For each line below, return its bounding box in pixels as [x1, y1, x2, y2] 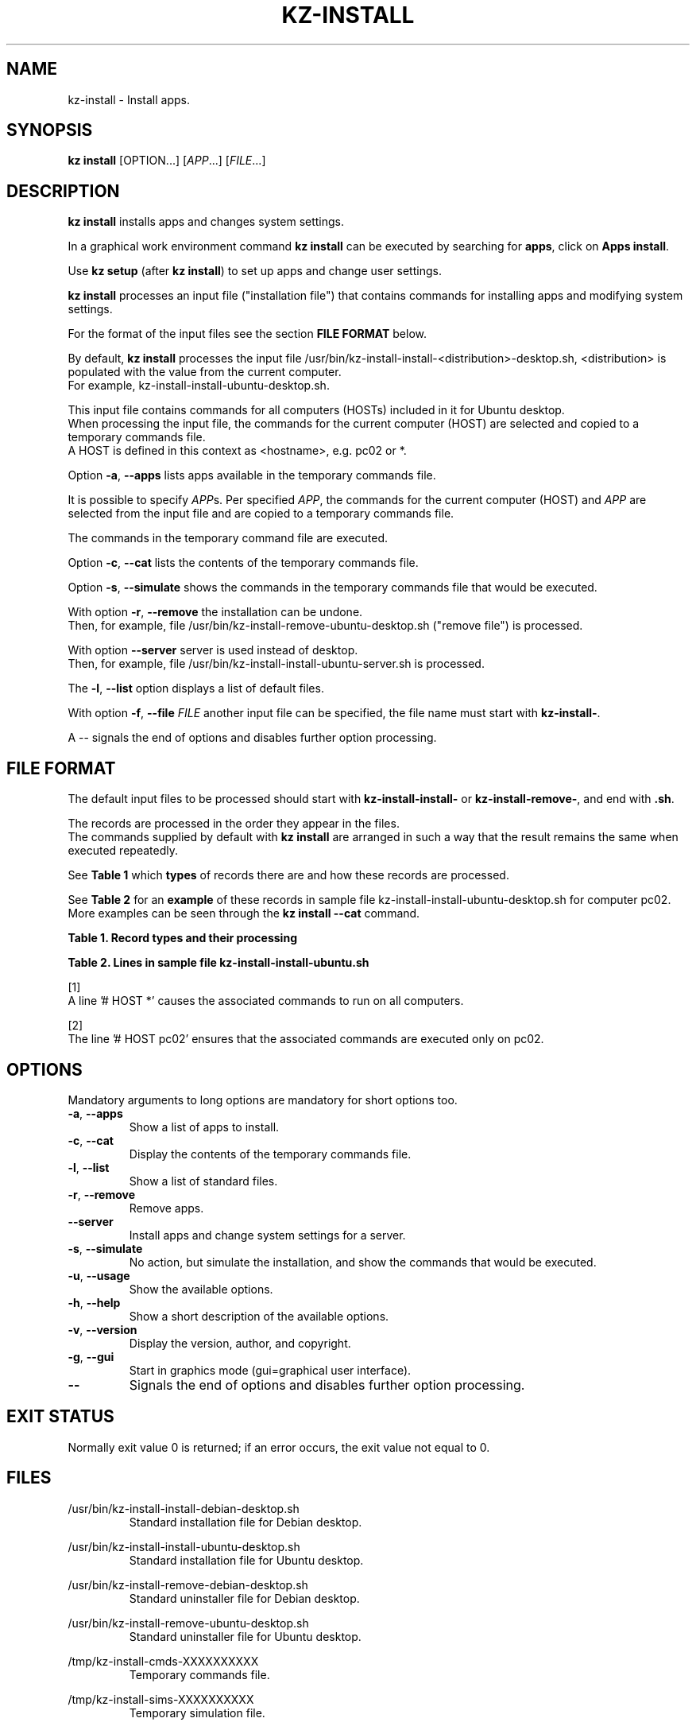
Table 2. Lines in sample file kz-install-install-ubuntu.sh [68, 956, 369, 970]
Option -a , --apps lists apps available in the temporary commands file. [68, 468, 436, 483]
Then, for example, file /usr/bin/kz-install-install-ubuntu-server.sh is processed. [68, 657, 485, 671]
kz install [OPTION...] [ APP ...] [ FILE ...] [68, 153, 266, 168]
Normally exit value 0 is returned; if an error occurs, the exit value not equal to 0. [68, 1440, 490, 1454]
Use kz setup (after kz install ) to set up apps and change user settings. [68, 264, 442, 278]
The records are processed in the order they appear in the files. [68, 816, 400, 831]
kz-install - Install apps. [68, 92, 190, 107]
